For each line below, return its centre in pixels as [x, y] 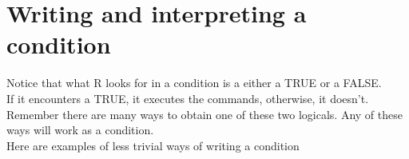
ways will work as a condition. [80, 130]
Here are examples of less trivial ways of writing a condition [153, 145]
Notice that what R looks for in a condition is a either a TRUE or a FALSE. [194, 83]
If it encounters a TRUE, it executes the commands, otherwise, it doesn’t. [188, 98]
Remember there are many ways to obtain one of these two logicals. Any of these [204, 114]
